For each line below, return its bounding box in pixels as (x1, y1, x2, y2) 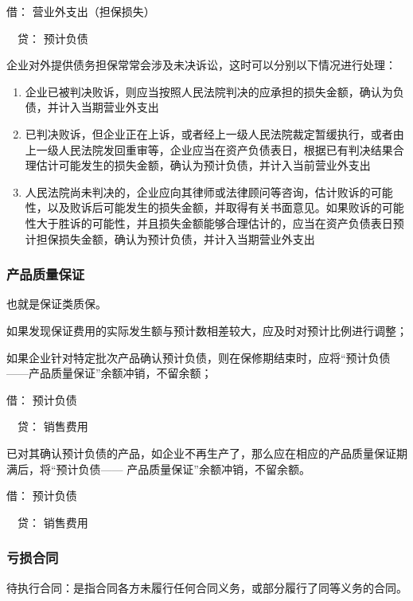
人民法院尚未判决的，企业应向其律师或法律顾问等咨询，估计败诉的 (25, 183, 371, 200)
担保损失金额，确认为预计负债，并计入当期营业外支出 (36, 230, 315, 247)
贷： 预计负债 (17, 29, 88, 46)
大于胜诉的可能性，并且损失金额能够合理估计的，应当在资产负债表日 (36, 214, 393, 231)
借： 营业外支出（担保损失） (6, 3, 155, 19)
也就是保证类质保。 (6, 295, 107, 312)
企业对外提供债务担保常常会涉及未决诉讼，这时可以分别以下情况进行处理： (6, 57, 396, 73)
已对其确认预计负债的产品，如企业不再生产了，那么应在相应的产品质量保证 (6, 444, 396, 461)
